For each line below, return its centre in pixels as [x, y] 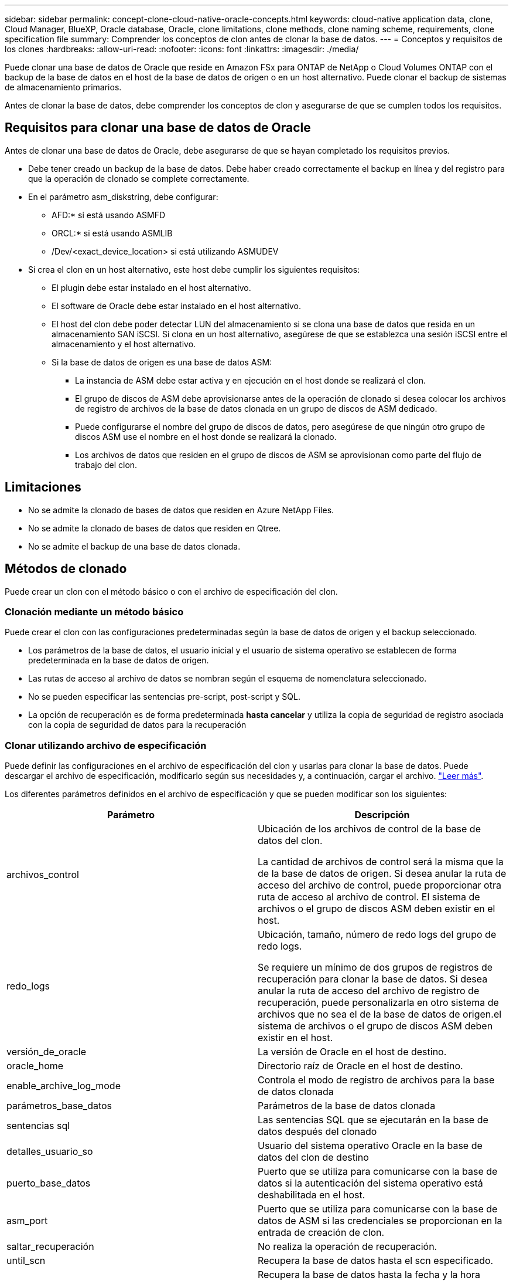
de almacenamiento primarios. [63, 87]
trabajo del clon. [106, 465]
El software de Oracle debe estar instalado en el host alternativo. [176, 306]
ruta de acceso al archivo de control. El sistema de [369, 897]
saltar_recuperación [50, 1247]
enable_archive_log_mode [64, 1086]
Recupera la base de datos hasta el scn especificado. [376, 1261]
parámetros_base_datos [59, 1106]
